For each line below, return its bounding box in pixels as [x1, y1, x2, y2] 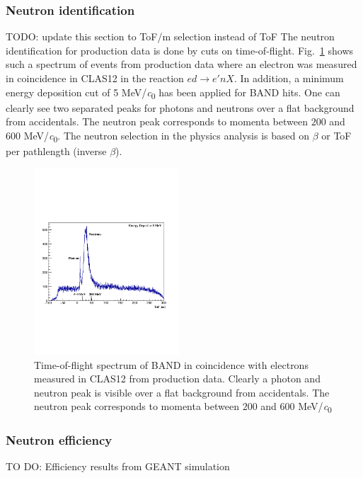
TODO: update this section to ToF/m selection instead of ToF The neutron [6, 29, 335, 44]
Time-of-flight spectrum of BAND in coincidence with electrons [34, 357, 309, 372]
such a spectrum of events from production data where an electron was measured [6, 57, 357, 72]
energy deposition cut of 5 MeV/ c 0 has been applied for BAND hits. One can [6, 84, 340, 101]
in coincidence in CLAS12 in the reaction [6, 71, 184, 85]
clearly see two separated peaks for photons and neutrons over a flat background [6, 100, 355, 115]
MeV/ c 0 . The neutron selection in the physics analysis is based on [23, 127, 309, 144]
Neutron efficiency [6, 431, 113, 448]
